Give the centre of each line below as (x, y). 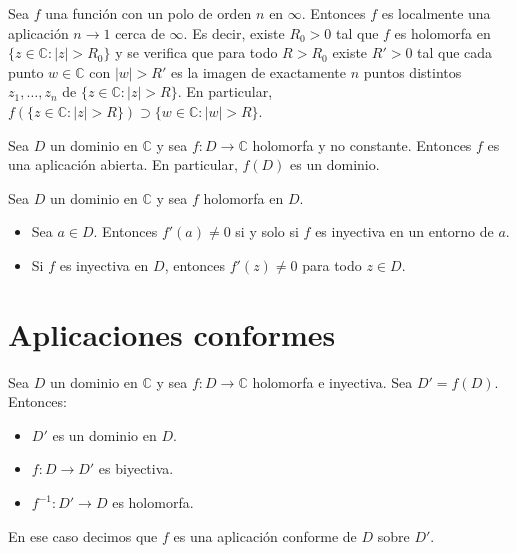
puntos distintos (412, 71)
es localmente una (436, 13)
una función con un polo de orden (148, 13)
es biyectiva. (136, 468)
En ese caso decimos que (83, 535)
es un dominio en (104, 434)
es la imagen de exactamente (259, 71)
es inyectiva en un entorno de (404, 231)
